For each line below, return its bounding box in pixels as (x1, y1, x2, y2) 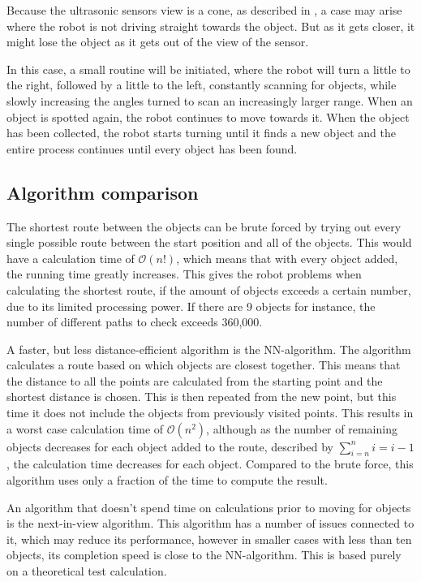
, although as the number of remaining (206, 420, 397, 437)
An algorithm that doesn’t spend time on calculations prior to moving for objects (6, 498, 411, 515)
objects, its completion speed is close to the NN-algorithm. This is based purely (6, 546, 402, 563)
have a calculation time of (6, 249, 135, 266)
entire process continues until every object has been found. (6, 140, 298, 157)
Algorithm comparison (6, 179, 199, 205)
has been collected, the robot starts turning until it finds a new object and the (6, 124, 396, 141)
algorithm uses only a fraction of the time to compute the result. (6, 472, 328, 489)
